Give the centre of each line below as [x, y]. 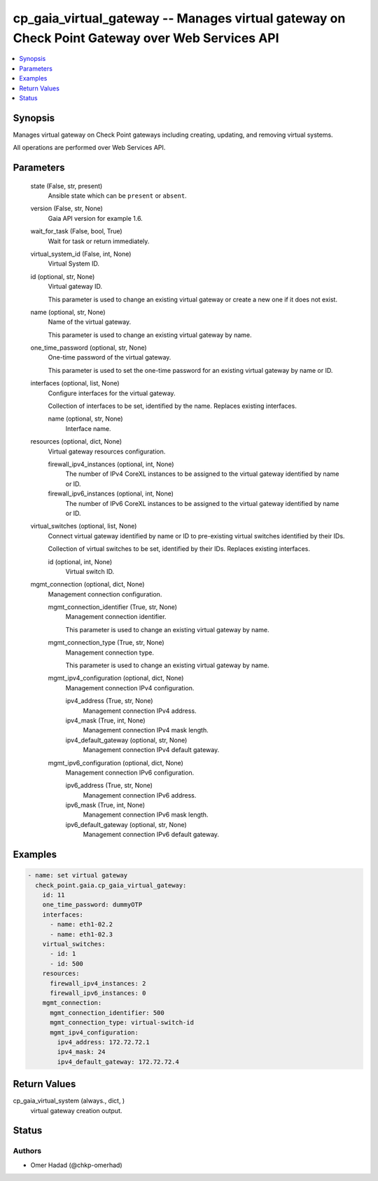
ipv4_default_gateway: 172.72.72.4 [118, 1061]
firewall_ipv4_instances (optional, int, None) [111, 464]
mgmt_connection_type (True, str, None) [106, 643]
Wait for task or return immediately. [99, 241]
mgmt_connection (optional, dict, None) [87, 585]
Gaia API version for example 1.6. [95, 218]
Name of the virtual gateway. [90, 322]
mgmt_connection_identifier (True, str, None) [113, 607]
